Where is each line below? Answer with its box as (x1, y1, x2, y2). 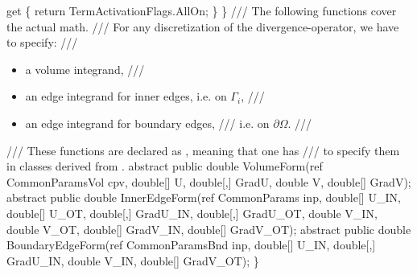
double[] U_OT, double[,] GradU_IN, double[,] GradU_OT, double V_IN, (6, 204, 378, 221)
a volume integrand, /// (25, 60, 145, 77)
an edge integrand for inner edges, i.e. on (25, 88, 227, 105)
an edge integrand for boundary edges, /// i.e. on (25, 114, 270, 131)
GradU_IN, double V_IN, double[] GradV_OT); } (6, 252, 259, 269)
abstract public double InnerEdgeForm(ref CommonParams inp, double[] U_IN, (6, 189, 401, 206)
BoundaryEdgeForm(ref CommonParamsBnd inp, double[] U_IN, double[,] (6, 236, 376, 253)
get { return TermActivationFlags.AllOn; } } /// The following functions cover (6, 2, 397, 18)
